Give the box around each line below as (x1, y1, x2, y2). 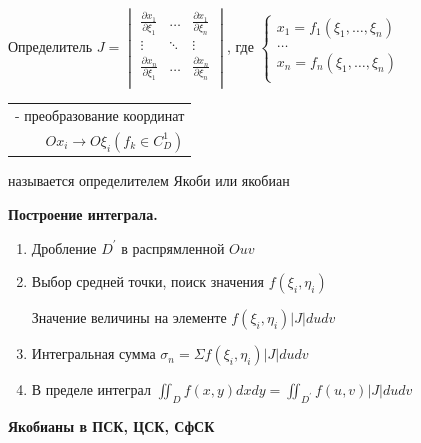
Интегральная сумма (31, 343, 156, 364)
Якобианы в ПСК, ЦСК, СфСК (8, 415, 215, 436)
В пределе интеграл (31, 379, 151, 400)
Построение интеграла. (8, 203, 158, 224)
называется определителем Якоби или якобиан (8, 170, 290, 191)
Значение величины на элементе (31, 307, 227, 328)
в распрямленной (121, 237, 225, 258)
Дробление (31, 237, 97, 258)
